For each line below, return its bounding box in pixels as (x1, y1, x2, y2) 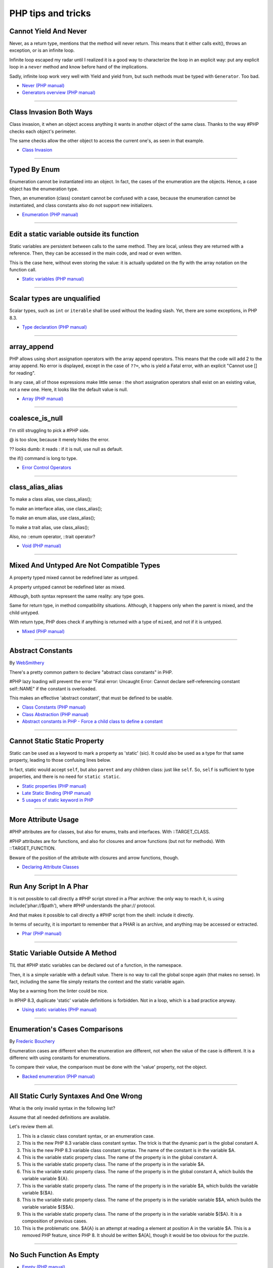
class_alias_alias (9, 483, 63, 491)
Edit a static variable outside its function (9, 230, 139, 238)
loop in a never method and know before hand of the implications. (9, 64, 149, 70)
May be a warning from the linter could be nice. (9, 988, 108, 994)
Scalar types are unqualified (9, 294, 101, 303)
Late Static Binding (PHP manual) (22, 790, 91, 796)
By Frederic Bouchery (9, 1038, 55, 1044)
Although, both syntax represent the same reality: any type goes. (9, 593, 145, 599)
